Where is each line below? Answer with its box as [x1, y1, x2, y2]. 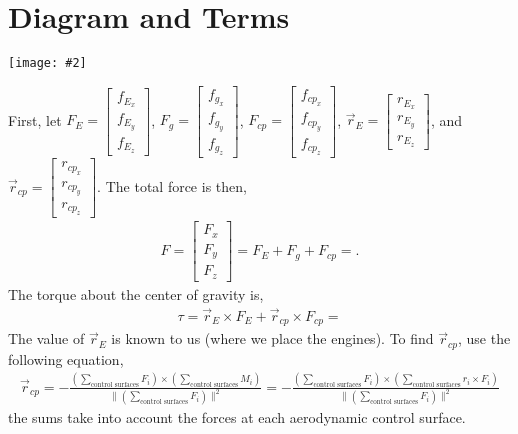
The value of [8, 328, 85, 349]
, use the [458, 328, 511, 349]
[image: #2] [8, 56, 87, 71]
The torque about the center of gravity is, [8, 283, 264, 304]
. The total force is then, [97, 175, 247, 196]
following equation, [8, 348, 124, 369]
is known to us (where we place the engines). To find [111, 328, 434, 349]
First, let [8, 109, 62, 130]
